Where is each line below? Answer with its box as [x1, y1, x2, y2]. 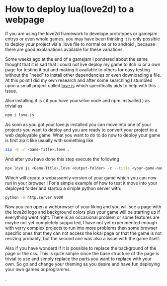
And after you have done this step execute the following [5, 156, 119, 162]
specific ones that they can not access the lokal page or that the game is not [5, 230, 162, 236]
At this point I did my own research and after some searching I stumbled [5, 77, 153, 83]
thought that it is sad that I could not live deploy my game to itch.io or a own [5, 61, 161, 67]
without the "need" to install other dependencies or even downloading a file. [5, 72, 162, 78]
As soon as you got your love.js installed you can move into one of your [5, 121, 152, 128]
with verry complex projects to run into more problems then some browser [5, 225, 158, 231]
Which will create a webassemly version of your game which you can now [5, 174, 157, 180]
